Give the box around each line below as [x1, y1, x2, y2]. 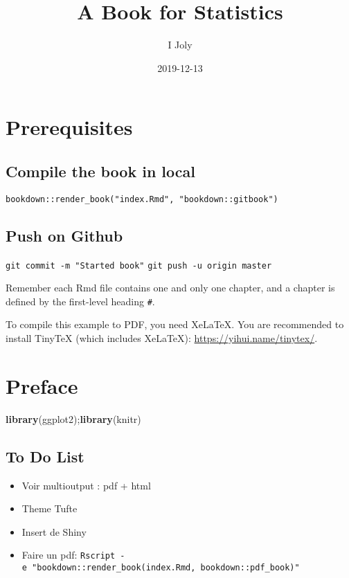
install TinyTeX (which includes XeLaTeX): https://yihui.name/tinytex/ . [6, 331, 318, 345]
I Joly [168, 37, 193, 52]
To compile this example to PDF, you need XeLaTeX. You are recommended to [6, 317, 344, 332]
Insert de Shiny [21, 524, 87, 539]
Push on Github [6, 224, 123, 246]
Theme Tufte [21, 501, 78, 516]
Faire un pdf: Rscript [21, 548, 116, 562]
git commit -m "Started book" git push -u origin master [6, 260, 272, 271]
